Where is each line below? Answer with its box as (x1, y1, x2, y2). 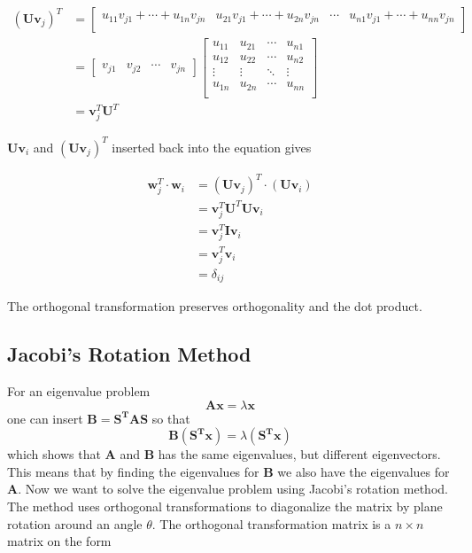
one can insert (7, 409, 83, 427)
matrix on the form (7, 532, 112, 550)
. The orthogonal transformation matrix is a (151, 514, 391, 533)
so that (151, 409, 190, 427)
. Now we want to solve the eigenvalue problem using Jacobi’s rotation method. (18, 479, 448, 498)
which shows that (7, 445, 101, 463)
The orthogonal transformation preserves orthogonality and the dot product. (7, 297, 422, 315)
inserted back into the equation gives (112, 137, 312, 156)
